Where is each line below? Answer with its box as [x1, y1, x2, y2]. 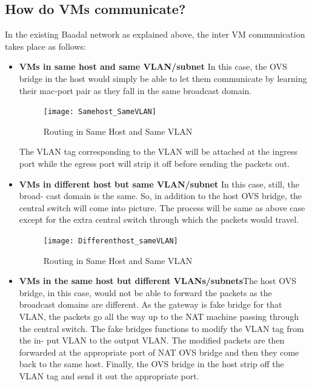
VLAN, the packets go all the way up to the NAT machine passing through [19, 310, 299, 323]
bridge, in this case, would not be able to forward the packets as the [19, 286, 272, 299]
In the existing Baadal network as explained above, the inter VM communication [5, 28, 305, 41]
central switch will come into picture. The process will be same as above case [19, 201, 305, 214]
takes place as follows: [5, 39, 86, 52]
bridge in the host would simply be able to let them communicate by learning [19, 72, 307, 84]
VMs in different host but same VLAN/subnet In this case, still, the [19, 177, 299, 190]
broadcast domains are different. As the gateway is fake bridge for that [19, 298, 282, 311]
